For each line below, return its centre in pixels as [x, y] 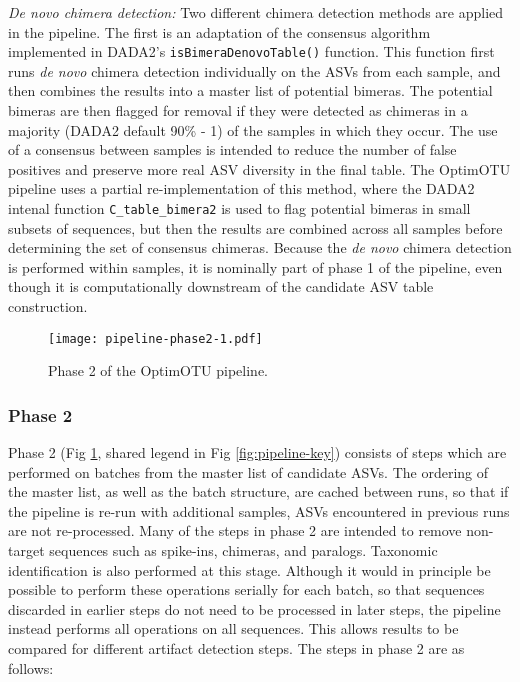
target [26, 550]
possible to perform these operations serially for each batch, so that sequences [246, 589]
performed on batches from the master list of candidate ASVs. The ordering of [248, 471]
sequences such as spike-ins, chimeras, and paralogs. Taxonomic [243, 550]
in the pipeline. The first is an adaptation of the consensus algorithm [219, 31]
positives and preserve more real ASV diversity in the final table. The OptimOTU [259, 168]
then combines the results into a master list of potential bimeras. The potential [250, 90]
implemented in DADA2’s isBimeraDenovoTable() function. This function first [251, 51]
